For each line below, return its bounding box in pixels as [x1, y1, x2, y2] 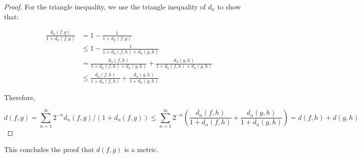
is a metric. [124, 144, 158, 154]
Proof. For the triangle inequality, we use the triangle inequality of [4, 1, 206, 11]
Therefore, [4, 92, 35, 103]
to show [217, 1, 241, 11]
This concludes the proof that [4, 144, 94, 154]
